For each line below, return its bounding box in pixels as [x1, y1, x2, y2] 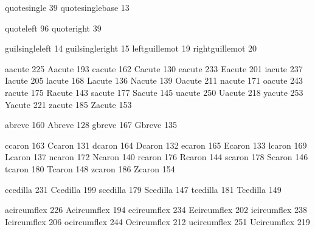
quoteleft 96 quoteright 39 [5, 21, 102, 34]
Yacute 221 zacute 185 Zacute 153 [5, 98, 132, 110]
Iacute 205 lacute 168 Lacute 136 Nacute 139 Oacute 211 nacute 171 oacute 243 [5, 74, 303, 87]
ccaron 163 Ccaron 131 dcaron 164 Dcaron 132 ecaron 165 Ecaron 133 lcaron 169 [5, 138, 307, 151]
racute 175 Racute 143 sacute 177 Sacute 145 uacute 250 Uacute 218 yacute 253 [5, 86, 303, 98]
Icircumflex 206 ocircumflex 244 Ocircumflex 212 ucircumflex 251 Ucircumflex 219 [5, 215, 310, 228]
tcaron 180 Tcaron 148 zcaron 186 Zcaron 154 [5, 162, 175, 175]
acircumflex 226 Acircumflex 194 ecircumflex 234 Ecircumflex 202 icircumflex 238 [5, 203, 307, 216]
